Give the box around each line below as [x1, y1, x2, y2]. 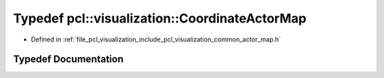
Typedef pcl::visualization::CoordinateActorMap [13, 11, 307, 26]
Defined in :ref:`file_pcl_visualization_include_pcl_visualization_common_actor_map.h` [31, 35, 281, 44]
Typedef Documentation [13, 53, 124, 65]
